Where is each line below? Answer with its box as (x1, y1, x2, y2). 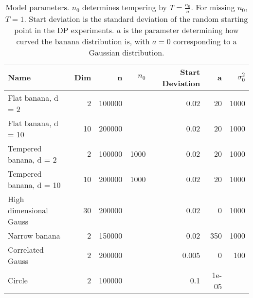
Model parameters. (5, 1, 70, 13)
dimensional (8, 204, 48, 216)
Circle (8, 275, 28, 286)
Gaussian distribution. (89, 46, 164, 58)
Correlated (8, 243, 44, 255)
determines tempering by (82, 1, 167, 13)
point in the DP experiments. (14, 24, 114, 36)
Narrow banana (8, 229, 60, 241)
